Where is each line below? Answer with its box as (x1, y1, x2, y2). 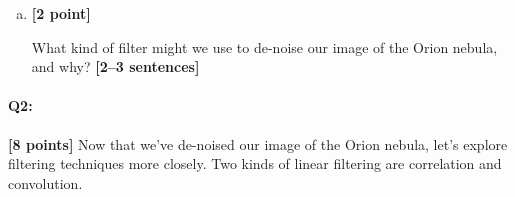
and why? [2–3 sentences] (31, 56, 200, 77)
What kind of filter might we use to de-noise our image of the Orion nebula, (31, 36, 498, 57)
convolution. (8, 172, 83, 193)
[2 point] (31, 3, 91, 23)
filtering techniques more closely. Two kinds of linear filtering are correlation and (8, 153, 502, 174)
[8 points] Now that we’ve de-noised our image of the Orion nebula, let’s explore (8, 133, 508, 154)
